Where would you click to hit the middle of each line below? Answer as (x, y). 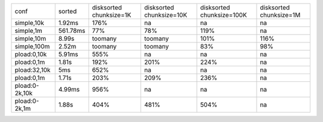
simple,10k (29, 23)
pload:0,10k (31, 54)
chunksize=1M (280, 15)
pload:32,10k (33, 70)
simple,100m (32, 46)
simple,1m (28, 31)
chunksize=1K (112, 15)
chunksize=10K (166, 15)
